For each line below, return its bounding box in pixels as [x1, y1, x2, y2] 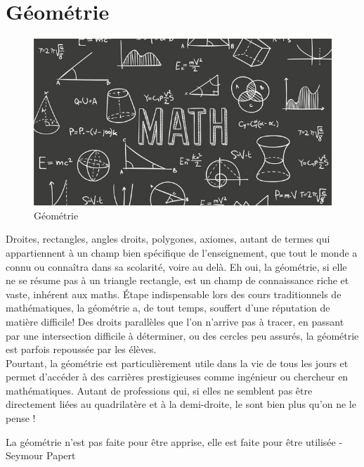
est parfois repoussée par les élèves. [6, 342, 157, 357]
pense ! [6, 411, 36, 426]
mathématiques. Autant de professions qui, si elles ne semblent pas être [6, 383, 313, 397]
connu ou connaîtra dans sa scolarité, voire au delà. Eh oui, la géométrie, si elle [6, 259, 347, 274]
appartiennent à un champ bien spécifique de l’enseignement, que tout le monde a [6, 245, 358, 260]
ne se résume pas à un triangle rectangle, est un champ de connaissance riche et [6, 273, 349, 288]
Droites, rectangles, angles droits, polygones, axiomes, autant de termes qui [6, 231, 330, 246]
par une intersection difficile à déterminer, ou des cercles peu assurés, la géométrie [6, 328, 359, 343]
